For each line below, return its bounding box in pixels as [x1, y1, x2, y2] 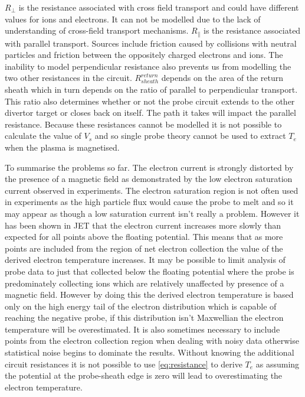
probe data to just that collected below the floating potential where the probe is [5, 265, 294, 277]
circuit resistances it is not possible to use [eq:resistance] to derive [5, 357, 242, 370]
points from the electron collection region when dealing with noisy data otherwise [5, 334, 299, 347]
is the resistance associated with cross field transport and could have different [18, 1, 299, 13]
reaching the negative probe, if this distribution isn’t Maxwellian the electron [5, 311, 284, 324]
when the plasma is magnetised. [5, 141, 120, 153]
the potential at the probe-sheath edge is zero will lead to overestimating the [5, 369, 283, 382]
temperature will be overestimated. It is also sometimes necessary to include [5, 323, 280, 335]
